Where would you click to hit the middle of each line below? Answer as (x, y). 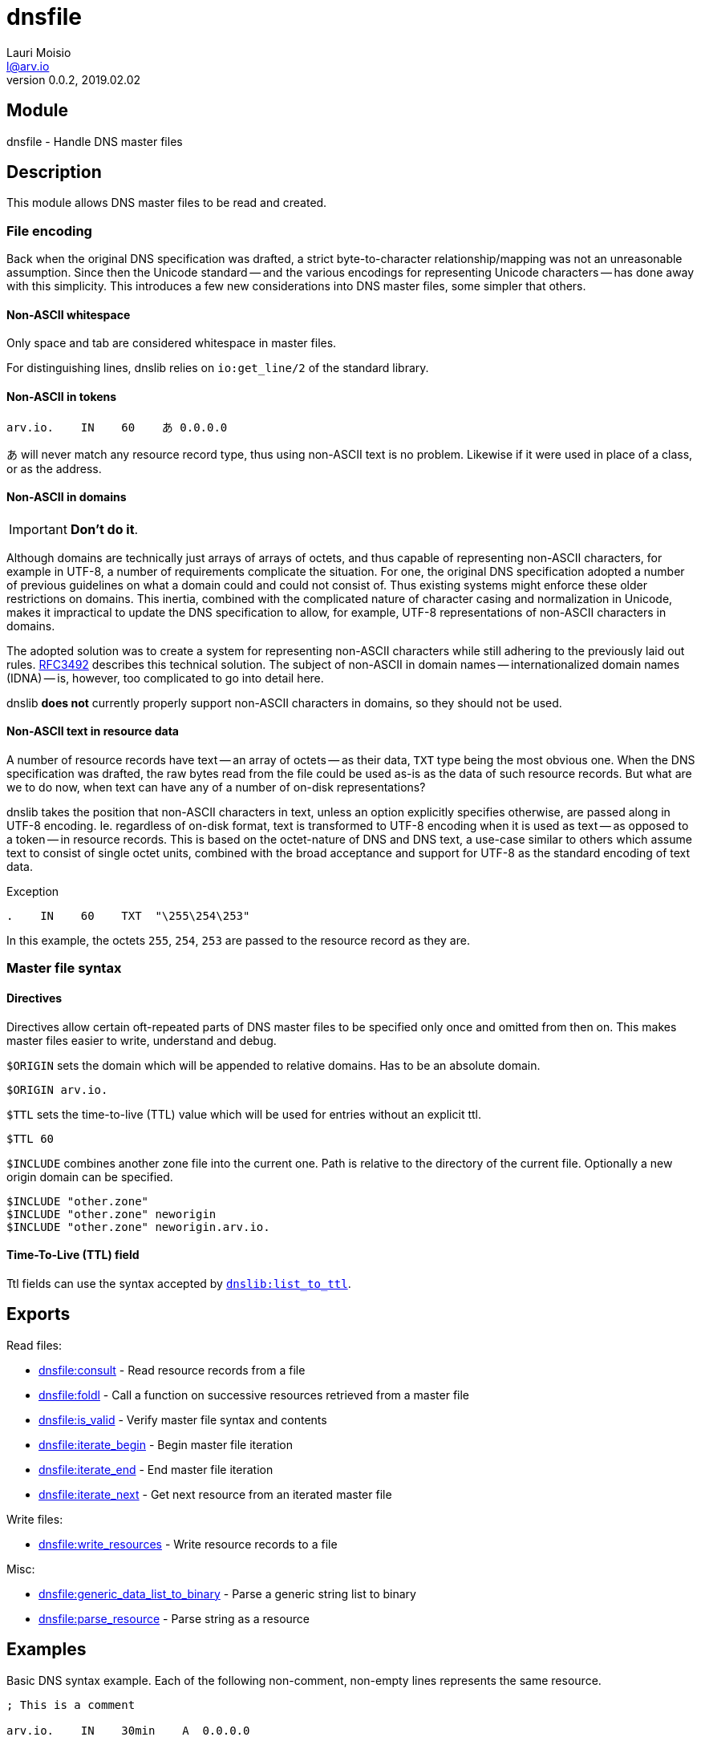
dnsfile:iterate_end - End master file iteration (156, 1469)
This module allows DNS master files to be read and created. (167, 203)
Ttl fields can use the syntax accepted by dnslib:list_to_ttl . (179, 1283)
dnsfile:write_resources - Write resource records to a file (188, 1544)
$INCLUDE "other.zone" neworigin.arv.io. (138, 1227)
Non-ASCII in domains (67, 497)
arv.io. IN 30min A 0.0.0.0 (128, 1730)
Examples (47, 1650)
